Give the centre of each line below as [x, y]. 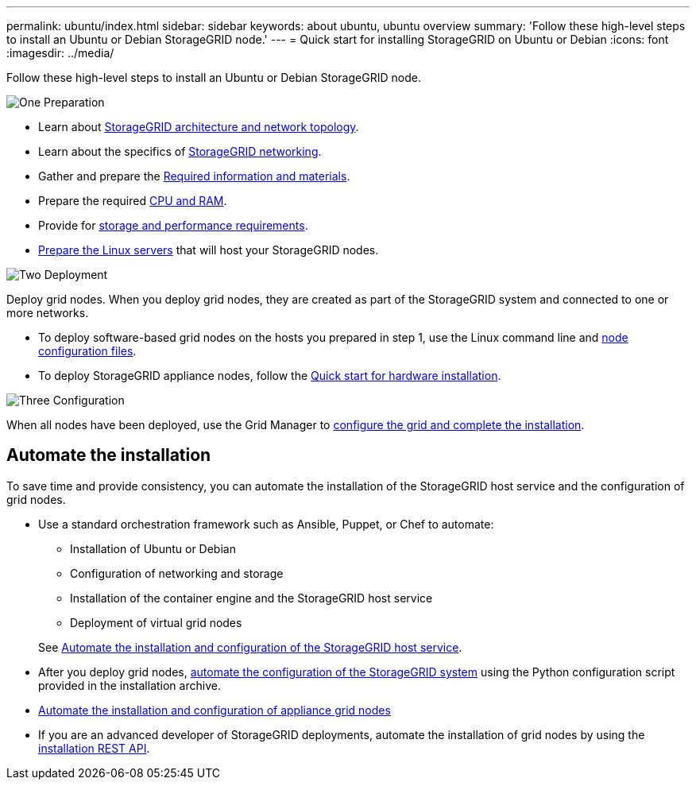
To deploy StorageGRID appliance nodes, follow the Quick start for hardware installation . [270, 376]
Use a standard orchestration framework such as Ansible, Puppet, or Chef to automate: [266, 524]
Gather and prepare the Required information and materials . [194, 176]
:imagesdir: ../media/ [60, 53]
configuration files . [87, 351]
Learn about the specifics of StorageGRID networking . [180, 151]
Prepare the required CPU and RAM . [133, 201]
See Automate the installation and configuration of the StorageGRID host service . [250, 647]
